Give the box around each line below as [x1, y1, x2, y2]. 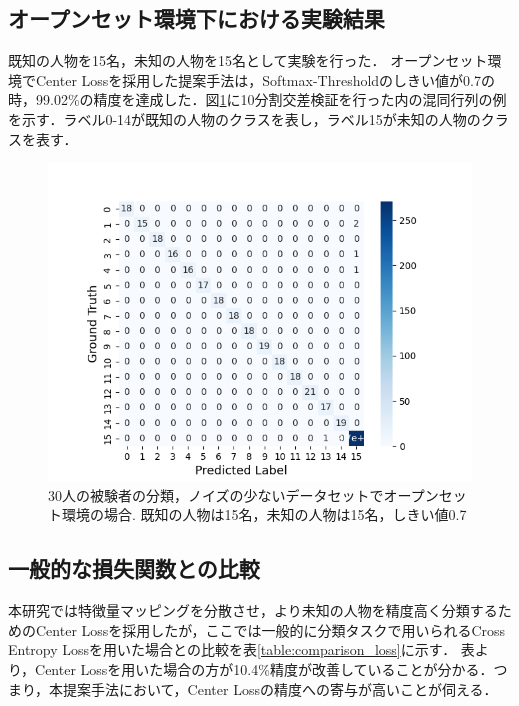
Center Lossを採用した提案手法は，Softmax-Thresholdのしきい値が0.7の [35, 69, 496, 90]
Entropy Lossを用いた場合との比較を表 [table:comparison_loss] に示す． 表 [8, 639, 475, 660]
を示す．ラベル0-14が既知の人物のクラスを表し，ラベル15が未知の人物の [8, 108, 481, 129]
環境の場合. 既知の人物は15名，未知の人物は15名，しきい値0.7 [61, 504, 467, 525]
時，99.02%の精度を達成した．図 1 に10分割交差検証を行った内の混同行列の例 [8, 89, 507, 110]
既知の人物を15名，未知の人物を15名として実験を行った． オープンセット [8, 50, 488, 71]
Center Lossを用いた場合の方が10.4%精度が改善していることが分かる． [35, 658, 494, 679]
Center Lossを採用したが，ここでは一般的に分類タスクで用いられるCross [35, 619, 506, 640]
